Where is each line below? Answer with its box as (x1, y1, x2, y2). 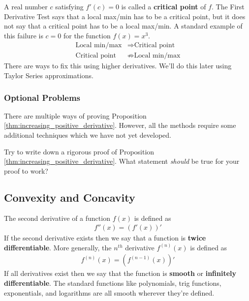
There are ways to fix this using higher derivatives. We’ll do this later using (4, 60, 232, 71)
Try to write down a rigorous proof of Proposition (4, 146, 155, 156)
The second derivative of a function (4, 212, 110, 223)
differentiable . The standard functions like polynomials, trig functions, (4, 278, 221, 288)
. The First (211, 1, 245, 11)
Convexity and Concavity (4, 189, 135, 205)
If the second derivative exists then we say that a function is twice (4, 233, 206, 243)
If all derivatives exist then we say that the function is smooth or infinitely (4, 268, 237, 278)
